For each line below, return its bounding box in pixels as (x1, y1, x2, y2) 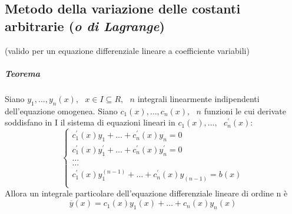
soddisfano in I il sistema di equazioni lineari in (5, 116, 175, 128)
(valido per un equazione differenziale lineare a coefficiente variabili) (5, 44, 250, 56)
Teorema (5, 67, 40, 79)
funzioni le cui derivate (204, 104, 286, 117)
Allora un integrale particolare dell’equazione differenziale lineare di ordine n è (5, 187, 288, 199)
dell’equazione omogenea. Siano (5, 104, 118, 117)
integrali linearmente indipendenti (137, 92, 260, 104)
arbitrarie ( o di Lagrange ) (5, 16, 165, 35)
